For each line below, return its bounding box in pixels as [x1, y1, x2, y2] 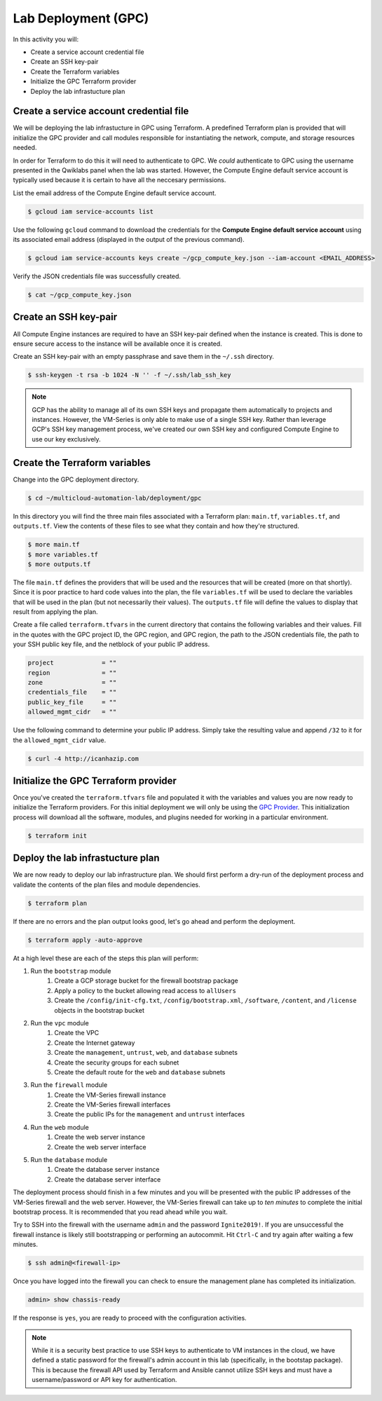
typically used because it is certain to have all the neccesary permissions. [13, 176, 226, 184]
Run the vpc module [30, 1018, 89, 1027]
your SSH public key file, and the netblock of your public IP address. [13, 640, 210, 648]
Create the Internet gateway [54, 1038, 135, 1047]
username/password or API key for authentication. [32, 1376, 177, 1384]
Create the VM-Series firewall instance [54, 1091, 166, 1099]
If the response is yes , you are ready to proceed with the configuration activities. [13, 1314, 247, 1323]
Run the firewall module [30, 1081, 108, 1089]
